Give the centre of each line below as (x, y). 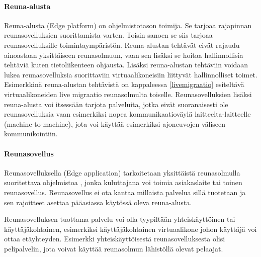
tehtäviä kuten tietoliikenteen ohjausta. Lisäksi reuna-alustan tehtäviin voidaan (126, 65)
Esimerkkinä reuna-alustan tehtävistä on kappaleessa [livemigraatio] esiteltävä (124, 84)
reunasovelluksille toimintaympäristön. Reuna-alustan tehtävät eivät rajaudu (122, 45)
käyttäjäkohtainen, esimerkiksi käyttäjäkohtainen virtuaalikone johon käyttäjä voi (130, 229)
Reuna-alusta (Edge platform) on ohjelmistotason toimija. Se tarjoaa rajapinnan (128, 25)
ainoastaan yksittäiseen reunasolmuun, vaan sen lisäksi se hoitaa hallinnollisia (124, 55)
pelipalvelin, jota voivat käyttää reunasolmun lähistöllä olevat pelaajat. (114, 248)
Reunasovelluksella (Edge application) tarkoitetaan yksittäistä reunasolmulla (122, 172)
